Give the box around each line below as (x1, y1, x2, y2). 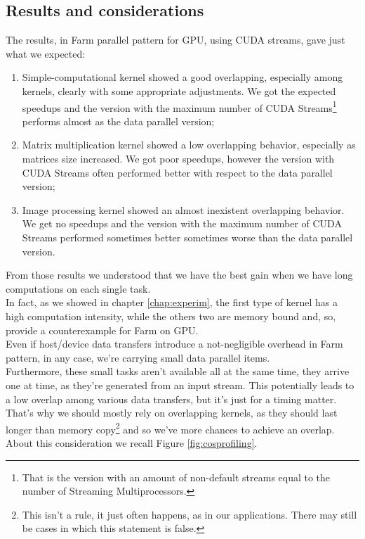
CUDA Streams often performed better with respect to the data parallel (22, 165, 333, 179)
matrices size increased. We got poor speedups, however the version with (22, 151, 335, 166)
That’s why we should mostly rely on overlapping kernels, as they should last (6, 405, 338, 420)
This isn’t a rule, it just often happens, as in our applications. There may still (22, 507, 357, 521)
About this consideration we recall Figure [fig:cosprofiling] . (6, 435, 258, 450)
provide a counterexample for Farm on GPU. (6, 322, 199, 337)
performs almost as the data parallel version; (22, 113, 215, 128)
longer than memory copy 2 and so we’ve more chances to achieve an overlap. (6, 419, 335, 436)
